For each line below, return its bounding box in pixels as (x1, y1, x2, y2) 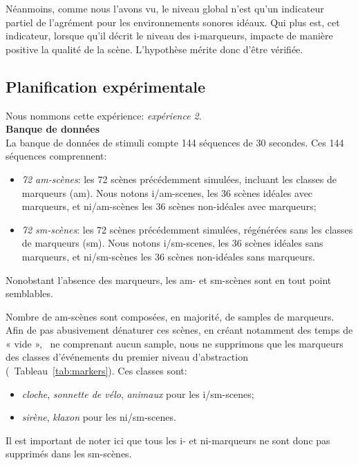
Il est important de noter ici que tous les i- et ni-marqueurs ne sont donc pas (6, 433, 330, 447)
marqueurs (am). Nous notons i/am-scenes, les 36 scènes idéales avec (21, 185, 313, 200)
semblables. (6, 286, 53, 301)
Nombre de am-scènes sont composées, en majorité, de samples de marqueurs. (6, 309, 335, 323)
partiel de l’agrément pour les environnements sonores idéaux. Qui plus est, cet (6, 15, 340, 29)
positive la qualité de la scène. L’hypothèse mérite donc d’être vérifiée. (6, 41, 303, 56)
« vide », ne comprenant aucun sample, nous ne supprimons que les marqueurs (6, 336, 343, 350)
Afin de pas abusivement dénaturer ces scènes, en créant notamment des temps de (6, 323, 353, 337)
